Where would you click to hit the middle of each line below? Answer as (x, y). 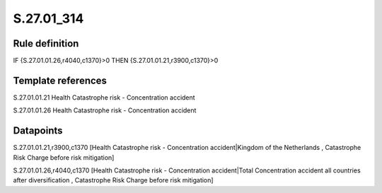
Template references (60, 80)
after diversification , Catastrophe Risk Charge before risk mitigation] (113, 180)
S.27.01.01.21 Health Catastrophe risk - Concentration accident (104, 97)
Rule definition (46, 43)
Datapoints (38, 131)
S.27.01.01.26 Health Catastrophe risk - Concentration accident (105, 110)
